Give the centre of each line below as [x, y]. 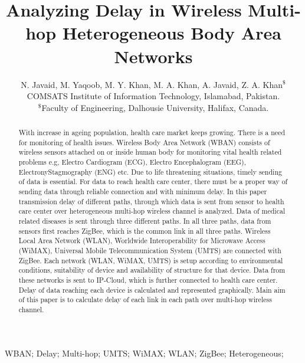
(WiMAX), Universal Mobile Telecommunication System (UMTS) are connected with [150, 250]
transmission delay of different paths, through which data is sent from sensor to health [151, 201]
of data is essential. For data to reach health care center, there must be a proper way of [153, 181]
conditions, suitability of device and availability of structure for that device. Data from [152, 270]
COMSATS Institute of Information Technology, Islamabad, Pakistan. [153, 96]
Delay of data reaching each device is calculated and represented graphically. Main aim [152, 290]
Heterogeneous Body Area [172, 33]
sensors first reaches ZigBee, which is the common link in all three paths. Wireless [145, 230]
